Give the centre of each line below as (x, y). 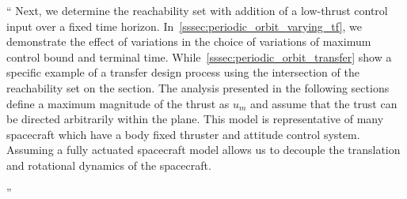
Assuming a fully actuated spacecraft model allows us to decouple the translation (203, 150)
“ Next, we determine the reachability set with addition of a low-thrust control (197, 10)
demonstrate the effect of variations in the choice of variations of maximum (189, 41)
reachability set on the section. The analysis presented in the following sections (198, 87)
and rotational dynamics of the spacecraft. (109, 165)
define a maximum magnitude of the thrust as (118, 103)
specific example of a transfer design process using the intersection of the (183, 72)
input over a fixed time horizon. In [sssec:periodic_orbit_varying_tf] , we (184, 26)
